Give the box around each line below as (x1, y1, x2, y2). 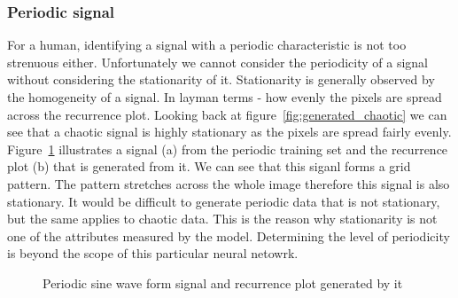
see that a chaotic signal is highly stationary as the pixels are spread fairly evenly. (7, 122, 452, 141)
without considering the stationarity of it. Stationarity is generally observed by (7, 70, 435, 89)
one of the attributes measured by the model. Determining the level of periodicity (7, 226, 450, 245)
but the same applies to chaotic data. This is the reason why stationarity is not (7, 209, 438, 228)
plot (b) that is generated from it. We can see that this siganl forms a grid (7, 157, 411, 176)
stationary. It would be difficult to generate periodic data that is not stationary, (7, 192, 440, 210)
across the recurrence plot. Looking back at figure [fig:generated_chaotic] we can (7, 105, 447, 123)
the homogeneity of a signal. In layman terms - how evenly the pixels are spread (7, 88, 442, 106)
